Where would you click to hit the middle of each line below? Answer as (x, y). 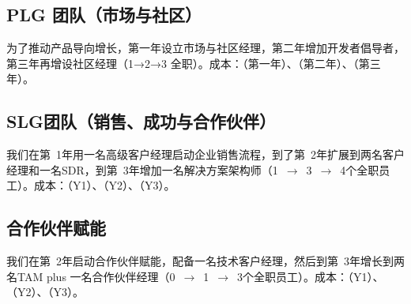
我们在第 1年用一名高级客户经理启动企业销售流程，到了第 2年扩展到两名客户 (205, 154)
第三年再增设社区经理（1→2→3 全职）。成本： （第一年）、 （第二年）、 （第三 (194, 63)
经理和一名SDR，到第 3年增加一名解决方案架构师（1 (142, 169)
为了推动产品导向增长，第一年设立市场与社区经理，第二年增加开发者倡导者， (205, 48)
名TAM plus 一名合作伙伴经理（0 (91, 276)
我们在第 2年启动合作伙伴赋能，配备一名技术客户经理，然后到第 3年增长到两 (205, 261)
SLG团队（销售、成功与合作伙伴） (141, 121)
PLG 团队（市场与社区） (104, 15)
